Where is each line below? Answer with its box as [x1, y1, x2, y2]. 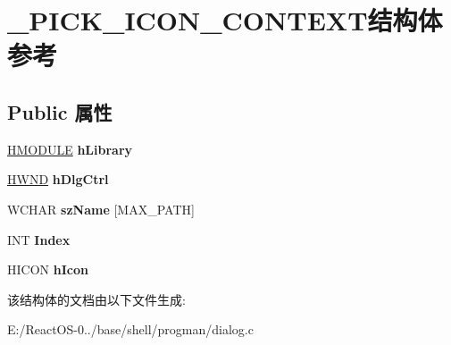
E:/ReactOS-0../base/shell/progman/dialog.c [7, 320, 254, 339]
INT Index [7, 230, 71, 248]
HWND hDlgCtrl [7, 170, 109, 189]
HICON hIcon [7, 260, 88, 279]
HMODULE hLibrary [7, 139, 133, 158]
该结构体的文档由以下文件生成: [7, 290, 186, 308]
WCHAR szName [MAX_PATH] [7, 199, 195, 218]
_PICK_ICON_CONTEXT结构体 [7, 2, 443, 38]
